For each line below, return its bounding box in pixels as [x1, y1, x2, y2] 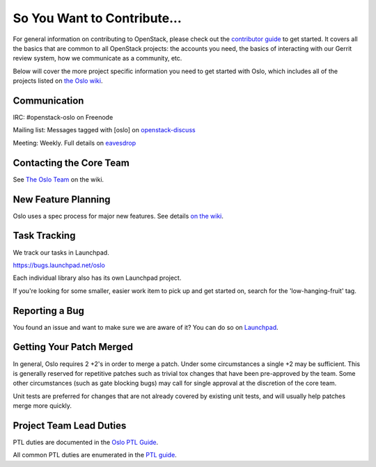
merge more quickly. [13, 402, 72, 410]
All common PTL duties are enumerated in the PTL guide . [13, 451, 177, 459]
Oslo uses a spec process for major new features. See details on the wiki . [13, 212, 224, 220]
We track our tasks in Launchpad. [13, 248, 109, 257]
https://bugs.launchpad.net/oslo [13, 261, 106, 269]
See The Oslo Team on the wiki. [13, 175, 104, 184]
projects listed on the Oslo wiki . [13, 77, 103, 85]
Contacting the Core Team [13, 157, 130, 168]
